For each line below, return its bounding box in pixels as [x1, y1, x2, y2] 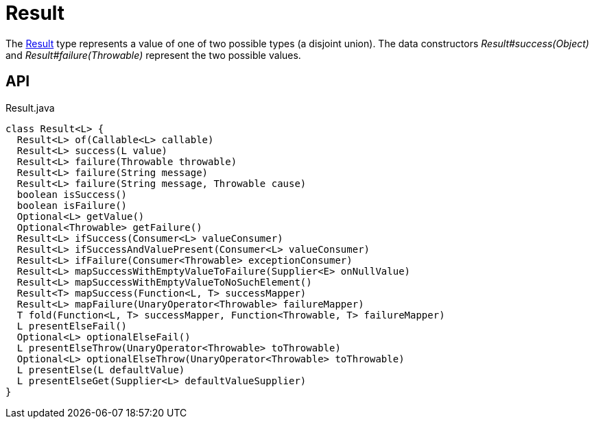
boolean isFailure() [16, 199, 128, 211]
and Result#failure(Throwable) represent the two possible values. [5, 49, 301, 61]
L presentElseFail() [16, 320, 128, 332]
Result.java [5, 101, 55, 114]
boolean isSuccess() [16, 188, 128, 200]
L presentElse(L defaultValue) [16, 364, 185, 375]
